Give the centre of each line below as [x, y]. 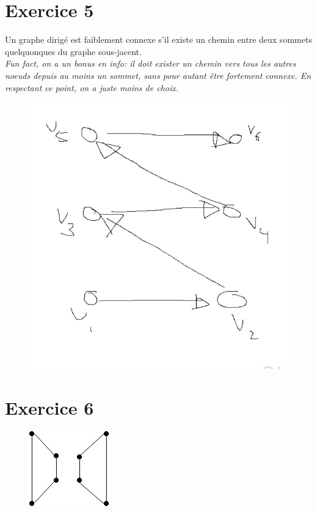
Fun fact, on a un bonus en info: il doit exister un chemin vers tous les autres [151, 63]
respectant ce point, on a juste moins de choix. [92, 87]
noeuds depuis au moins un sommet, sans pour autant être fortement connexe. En [158, 75]
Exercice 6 [49, 407]
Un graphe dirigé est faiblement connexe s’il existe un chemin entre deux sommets [158, 39]
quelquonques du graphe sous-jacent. [73, 51]
